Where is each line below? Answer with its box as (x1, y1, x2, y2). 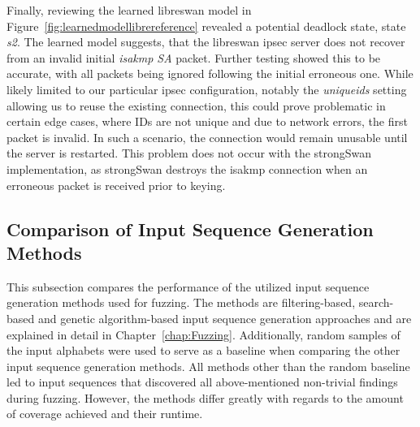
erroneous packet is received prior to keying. (6, 176, 226, 193)
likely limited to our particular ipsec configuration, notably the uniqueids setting (6, 80, 407, 97)
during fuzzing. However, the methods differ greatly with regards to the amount (6, 389, 404, 406)
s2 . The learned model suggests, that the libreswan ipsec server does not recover (6, 33, 405, 50)
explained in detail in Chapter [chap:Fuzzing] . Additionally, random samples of (6, 326, 401, 343)
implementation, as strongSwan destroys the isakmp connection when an (6, 160, 368, 177)
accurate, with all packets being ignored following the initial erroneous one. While (6, 65, 414, 82)
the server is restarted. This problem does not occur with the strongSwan (6, 144, 372, 162)
